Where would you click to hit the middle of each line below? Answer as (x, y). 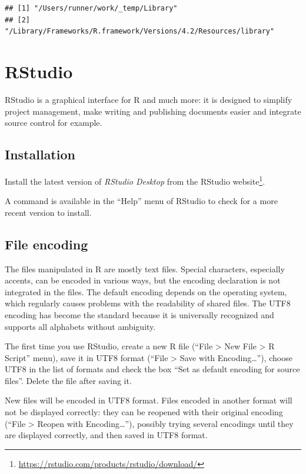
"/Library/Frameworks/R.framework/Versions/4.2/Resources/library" (140, 31)
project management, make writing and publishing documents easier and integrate (153, 111)
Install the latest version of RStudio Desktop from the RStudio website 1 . (135, 180)
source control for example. (54, 123)
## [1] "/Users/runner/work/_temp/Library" (91, 8)
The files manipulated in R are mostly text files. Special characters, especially (145, 268)
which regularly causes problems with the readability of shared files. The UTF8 (148, 303)
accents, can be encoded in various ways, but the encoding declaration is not (143, 280)
